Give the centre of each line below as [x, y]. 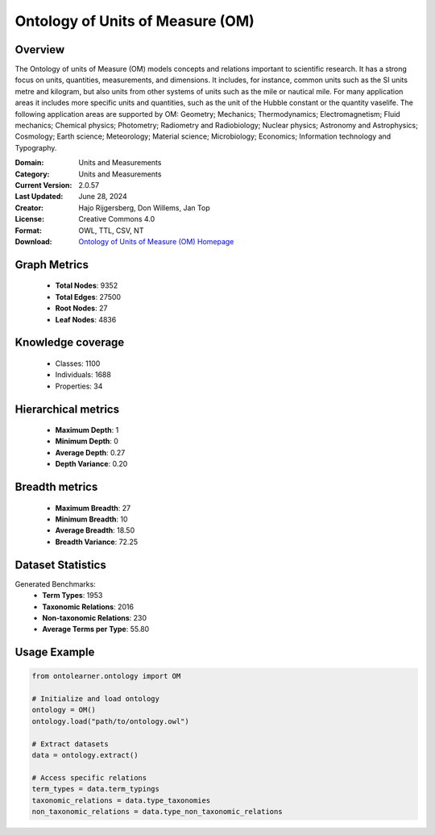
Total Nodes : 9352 [87, 285]
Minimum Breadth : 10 [91, 519]
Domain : [29, 163]
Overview [40, 50]
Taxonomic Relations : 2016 [88, 607]
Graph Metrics [52, 265]
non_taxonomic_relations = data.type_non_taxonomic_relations [157, 811]
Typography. [36, 147]
